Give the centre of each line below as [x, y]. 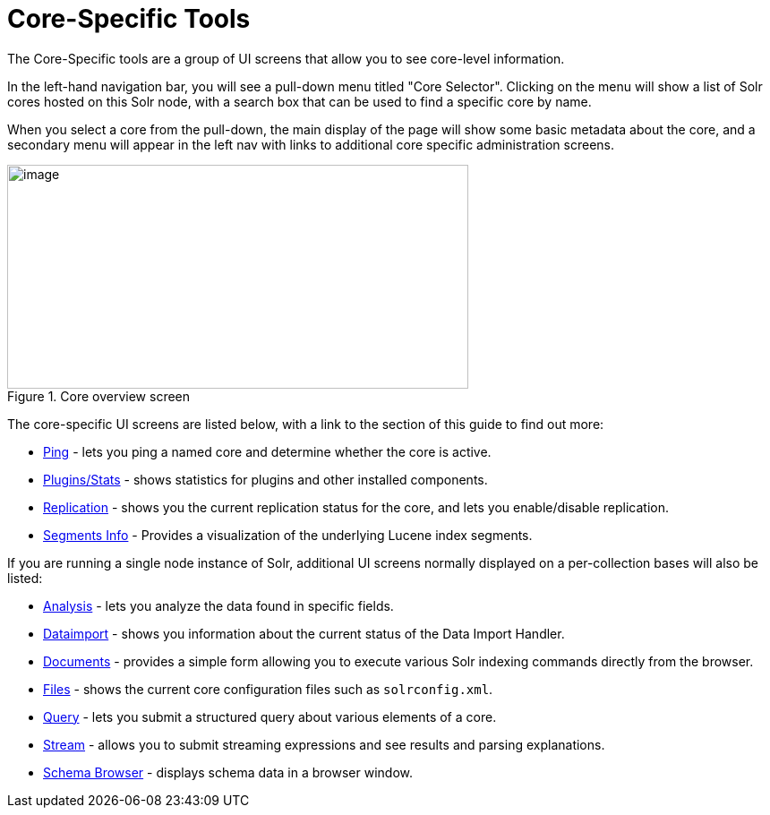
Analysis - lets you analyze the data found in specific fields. [218, 605]
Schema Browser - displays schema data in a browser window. [228, 772]
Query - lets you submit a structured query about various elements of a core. [270, 716]
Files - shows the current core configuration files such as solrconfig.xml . [268, 689]
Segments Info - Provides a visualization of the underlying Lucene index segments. [288, 535]
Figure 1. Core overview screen [99, 396]
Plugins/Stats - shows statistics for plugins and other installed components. [265, 479]
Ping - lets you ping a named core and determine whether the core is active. [267, 451]
